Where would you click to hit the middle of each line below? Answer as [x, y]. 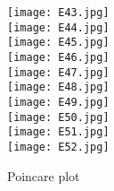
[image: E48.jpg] [58, 87]
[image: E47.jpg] [58, 72]
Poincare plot [44, 175]
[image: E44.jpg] [58, 27]
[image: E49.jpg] [58, 102]
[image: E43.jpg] [58, 13]
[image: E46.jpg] [58, 57]
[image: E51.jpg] [58, 132]
